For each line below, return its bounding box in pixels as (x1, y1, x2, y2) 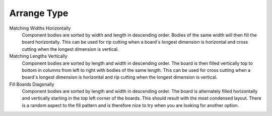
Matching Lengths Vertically (9, 53, 67, 59)
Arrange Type (9, 8, 69, 19)
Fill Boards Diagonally (9, 81, 55, 87)
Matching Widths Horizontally (9, 25, 71, 31)
